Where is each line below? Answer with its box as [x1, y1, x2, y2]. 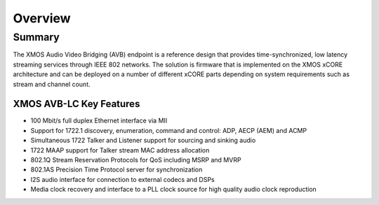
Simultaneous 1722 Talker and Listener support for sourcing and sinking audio [30, 136, 256, 145]
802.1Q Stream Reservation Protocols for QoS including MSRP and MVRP [30, 156, 241, 164]
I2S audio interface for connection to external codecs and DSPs [30, 175, 215, 183]
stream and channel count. [13, 80, 91, 88]
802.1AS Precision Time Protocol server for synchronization [30, 165, 203, 174]
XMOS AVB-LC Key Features [13, 98, 140, 110]
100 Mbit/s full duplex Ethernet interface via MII [30, 116, 168, 125]
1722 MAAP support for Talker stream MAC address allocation [30, 146, 210, 154]
